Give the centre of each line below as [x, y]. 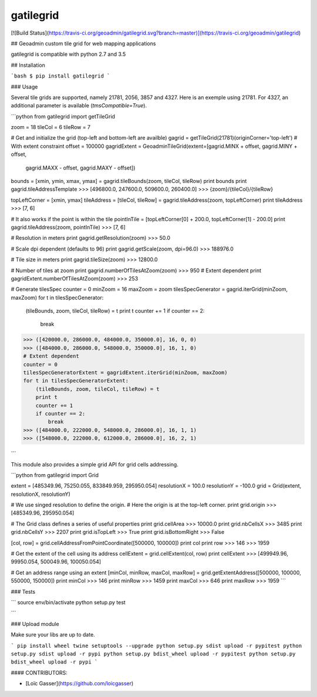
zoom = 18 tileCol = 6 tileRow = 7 [51, 127]
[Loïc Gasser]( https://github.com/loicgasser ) [80, 684]
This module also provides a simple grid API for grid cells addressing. [95, 464]
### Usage [24, 87]
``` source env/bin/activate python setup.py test [68, 602]
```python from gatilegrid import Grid [55, 475]
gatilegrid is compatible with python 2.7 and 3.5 [68, 54]
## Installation [28, 65]
